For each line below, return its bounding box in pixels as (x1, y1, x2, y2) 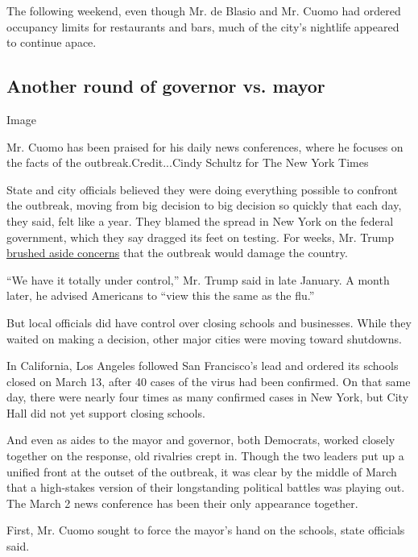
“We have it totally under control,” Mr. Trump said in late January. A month (6, 271, 390, 288)
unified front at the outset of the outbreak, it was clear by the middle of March (6, 463, 397, 480)
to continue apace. (6, 34, 97, 51)
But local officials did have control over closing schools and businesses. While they (6, 314, 412, 330)
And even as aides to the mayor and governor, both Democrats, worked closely (6, 431, 395, 448)
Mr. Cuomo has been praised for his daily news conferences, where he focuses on (6, 138, 404, 155)
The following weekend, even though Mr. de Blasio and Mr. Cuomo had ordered (6, 2, 401, 19)
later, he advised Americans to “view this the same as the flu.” (6, 287, 315, 304)
